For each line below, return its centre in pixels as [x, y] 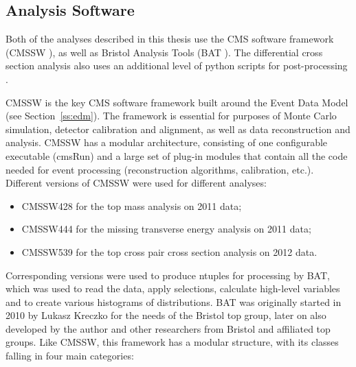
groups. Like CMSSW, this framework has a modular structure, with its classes [172, 342]
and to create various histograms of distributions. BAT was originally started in [174, 301]
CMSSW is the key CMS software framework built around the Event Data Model [177, 102]
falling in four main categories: [70, 356]
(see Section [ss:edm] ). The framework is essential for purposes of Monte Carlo [171, 116]
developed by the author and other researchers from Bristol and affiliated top [168, 328]
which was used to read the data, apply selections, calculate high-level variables [173, 288]
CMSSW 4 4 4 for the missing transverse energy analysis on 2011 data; [166, 229]
